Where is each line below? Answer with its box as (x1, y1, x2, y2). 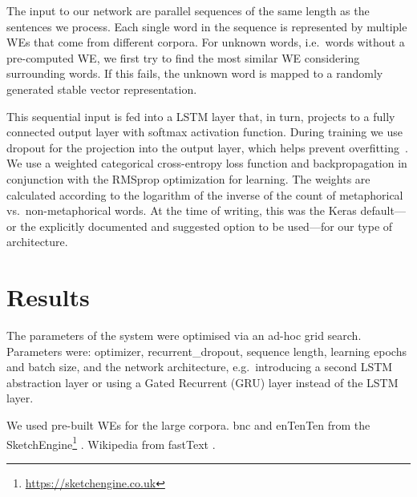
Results (6, 281, 90, 313)
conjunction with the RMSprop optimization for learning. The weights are (6, 170, 370, 187)
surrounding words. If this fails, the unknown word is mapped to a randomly (6, 65, 383, 82)
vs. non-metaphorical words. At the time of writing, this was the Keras (6, 202, 357, 219)
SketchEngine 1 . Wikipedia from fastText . (6, 433, 216, 452)
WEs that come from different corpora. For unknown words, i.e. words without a (6, 34, 405, 51)
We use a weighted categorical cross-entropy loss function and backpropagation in (6, 155, 407, 172)
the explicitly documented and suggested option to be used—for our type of (20, 217, 393, 234)
